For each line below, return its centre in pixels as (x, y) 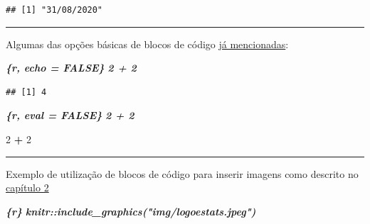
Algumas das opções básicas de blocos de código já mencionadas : (147, 44)
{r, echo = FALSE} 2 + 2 (71, 68)
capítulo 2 (27, 187)
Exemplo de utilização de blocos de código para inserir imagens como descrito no (182, 173)
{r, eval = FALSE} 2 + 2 (70, 115)
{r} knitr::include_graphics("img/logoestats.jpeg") (131, 211)
